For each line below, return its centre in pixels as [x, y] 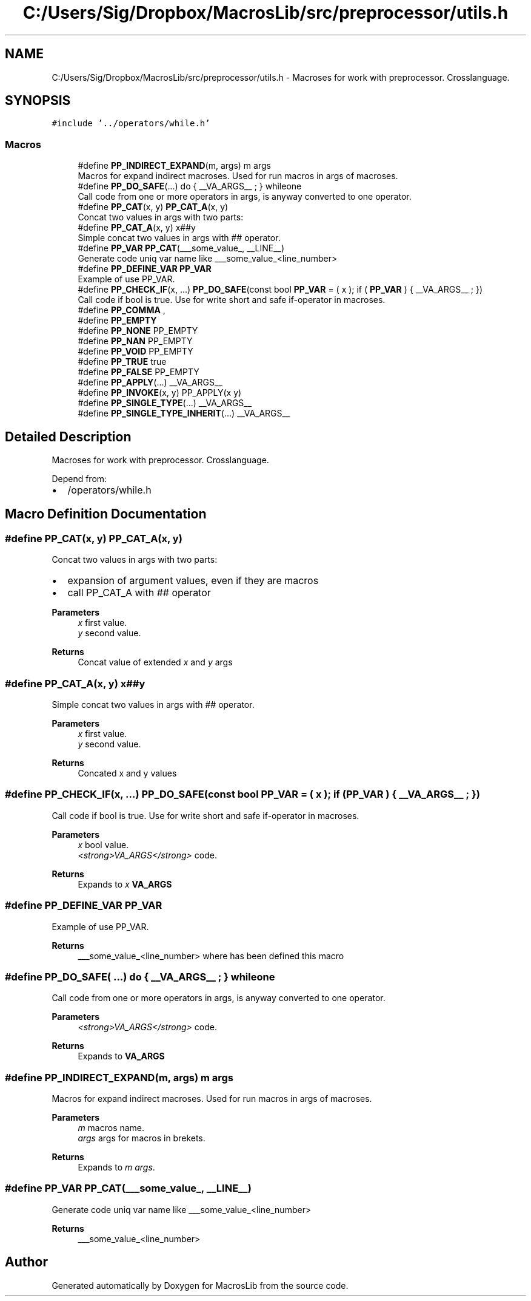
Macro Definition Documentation [106, 514]
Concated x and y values [127, 773]
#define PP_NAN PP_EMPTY [135, 341]
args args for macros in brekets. [142, 1138]
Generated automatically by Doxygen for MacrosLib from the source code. [200, 1285]
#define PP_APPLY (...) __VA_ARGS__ [150, 382]
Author [26, 1262]
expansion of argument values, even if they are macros [193, 581]
